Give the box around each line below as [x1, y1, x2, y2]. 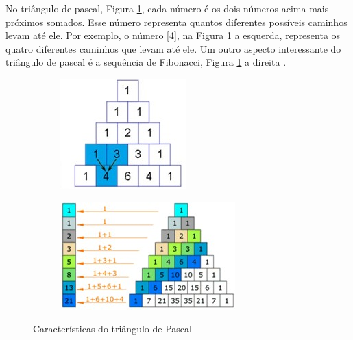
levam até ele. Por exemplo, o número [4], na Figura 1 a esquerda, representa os [5, 28, 341, 42]
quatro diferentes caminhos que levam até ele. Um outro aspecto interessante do [5, 41, 341, 55]
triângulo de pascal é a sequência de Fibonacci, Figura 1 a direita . [5, 55, 287, 69]
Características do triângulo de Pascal [33, 322, 192, 336]
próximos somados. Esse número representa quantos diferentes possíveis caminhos [5, 14, 348, 29]
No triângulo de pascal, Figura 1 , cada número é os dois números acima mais [5, 1, 329, 15]
